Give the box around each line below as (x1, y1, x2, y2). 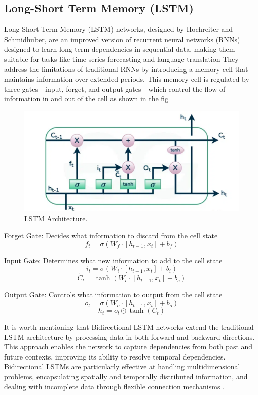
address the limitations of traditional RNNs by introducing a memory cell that (4, 63, 248, 74)
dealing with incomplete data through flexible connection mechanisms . (4, 381, 225, 391)
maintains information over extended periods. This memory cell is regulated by (4, 74, 249, 84)
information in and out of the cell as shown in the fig (4, 93, 169, 104)
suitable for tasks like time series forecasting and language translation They (4, 53, 239, 64)
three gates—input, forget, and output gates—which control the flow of (4, 83, 226, 94)
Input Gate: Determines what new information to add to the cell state (4, 255, 223, 265)
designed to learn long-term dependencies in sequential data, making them (4, 44, 235, 54)
